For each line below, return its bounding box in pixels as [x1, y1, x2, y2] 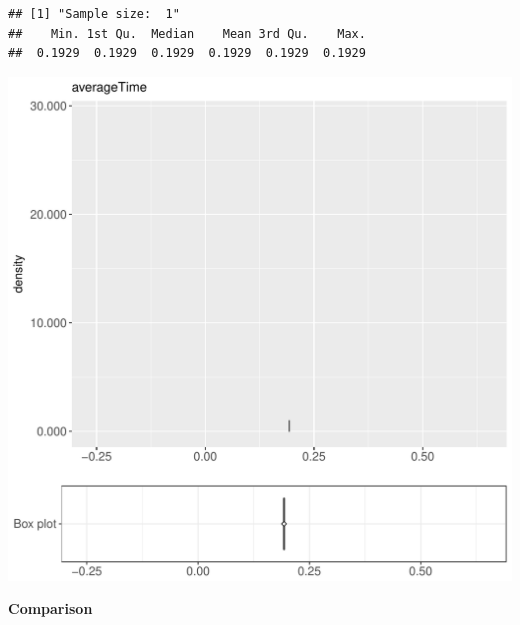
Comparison [8, 598, 93, 619]
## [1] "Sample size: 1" [8, 7, 180, 21]
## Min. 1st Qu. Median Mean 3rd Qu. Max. [8, 26, 366, 41]
